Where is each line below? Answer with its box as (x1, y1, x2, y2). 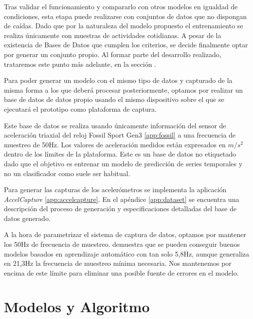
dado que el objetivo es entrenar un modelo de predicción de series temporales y (4, 158, 243, 168)
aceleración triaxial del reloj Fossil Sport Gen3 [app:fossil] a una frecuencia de (4, 130, 236, 140)
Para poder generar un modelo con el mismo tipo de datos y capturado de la (4, 75, 233, 85)
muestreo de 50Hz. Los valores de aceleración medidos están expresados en (4, 139, 226, 149)
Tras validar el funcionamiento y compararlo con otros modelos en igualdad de (4, 1, 238, 11)
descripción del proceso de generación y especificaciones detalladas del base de (4, 203, 237, 214)
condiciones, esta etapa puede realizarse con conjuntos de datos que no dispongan (4, 11, 247, 21)
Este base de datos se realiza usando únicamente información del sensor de (4, 120, 226, 130)
